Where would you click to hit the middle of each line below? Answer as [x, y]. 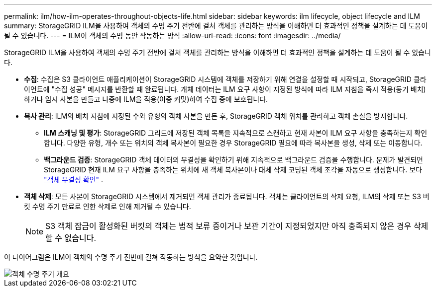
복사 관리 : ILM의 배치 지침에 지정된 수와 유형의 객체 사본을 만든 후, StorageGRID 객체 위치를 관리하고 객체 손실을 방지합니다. [216, 116]
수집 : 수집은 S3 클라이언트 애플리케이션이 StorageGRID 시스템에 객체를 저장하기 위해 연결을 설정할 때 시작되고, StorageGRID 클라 [225, 79]
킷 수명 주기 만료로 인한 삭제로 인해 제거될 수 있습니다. [108, 206]
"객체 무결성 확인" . [74, 180]
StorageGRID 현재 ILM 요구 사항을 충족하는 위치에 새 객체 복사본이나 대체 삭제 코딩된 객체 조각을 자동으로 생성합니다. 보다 [233, 170]
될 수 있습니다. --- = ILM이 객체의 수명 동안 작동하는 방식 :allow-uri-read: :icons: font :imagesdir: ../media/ [172, 36]
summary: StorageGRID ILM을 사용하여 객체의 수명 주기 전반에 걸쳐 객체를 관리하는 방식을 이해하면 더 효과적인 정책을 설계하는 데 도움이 [216, 26]
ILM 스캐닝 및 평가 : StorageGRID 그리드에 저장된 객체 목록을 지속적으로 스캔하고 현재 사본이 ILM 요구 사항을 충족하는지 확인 [236, 133]
